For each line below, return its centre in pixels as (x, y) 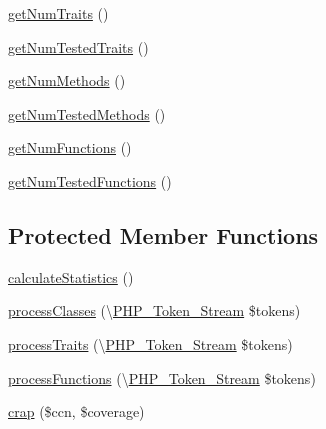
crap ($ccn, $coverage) (76, 411)
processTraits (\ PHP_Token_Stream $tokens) (150, 343)
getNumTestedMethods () (87, 113)
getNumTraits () (58, 13)
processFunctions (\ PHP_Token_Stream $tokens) (162, 377)
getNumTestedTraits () (78, 46)
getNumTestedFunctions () (90, 180)
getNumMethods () (67, 80)
